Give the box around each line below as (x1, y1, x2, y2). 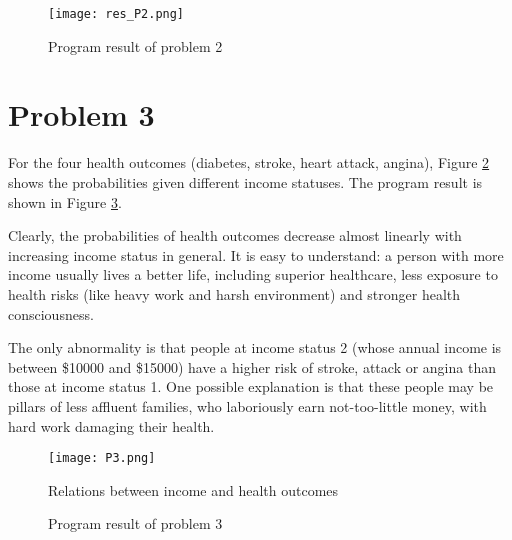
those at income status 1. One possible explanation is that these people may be (8, 376, 494, 397)
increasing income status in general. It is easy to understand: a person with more (8, 244, 504, 265)
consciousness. (8, 303, 94, 324)
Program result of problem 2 (48, 35, 223, 56)
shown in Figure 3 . (8, 191, 122, 212)
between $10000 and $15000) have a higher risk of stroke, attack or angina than (8, 356, 496, 377)
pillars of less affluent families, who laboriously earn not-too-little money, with (8, 395, 487, 416)
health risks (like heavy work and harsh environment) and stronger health (8, 283, 461, 304)
